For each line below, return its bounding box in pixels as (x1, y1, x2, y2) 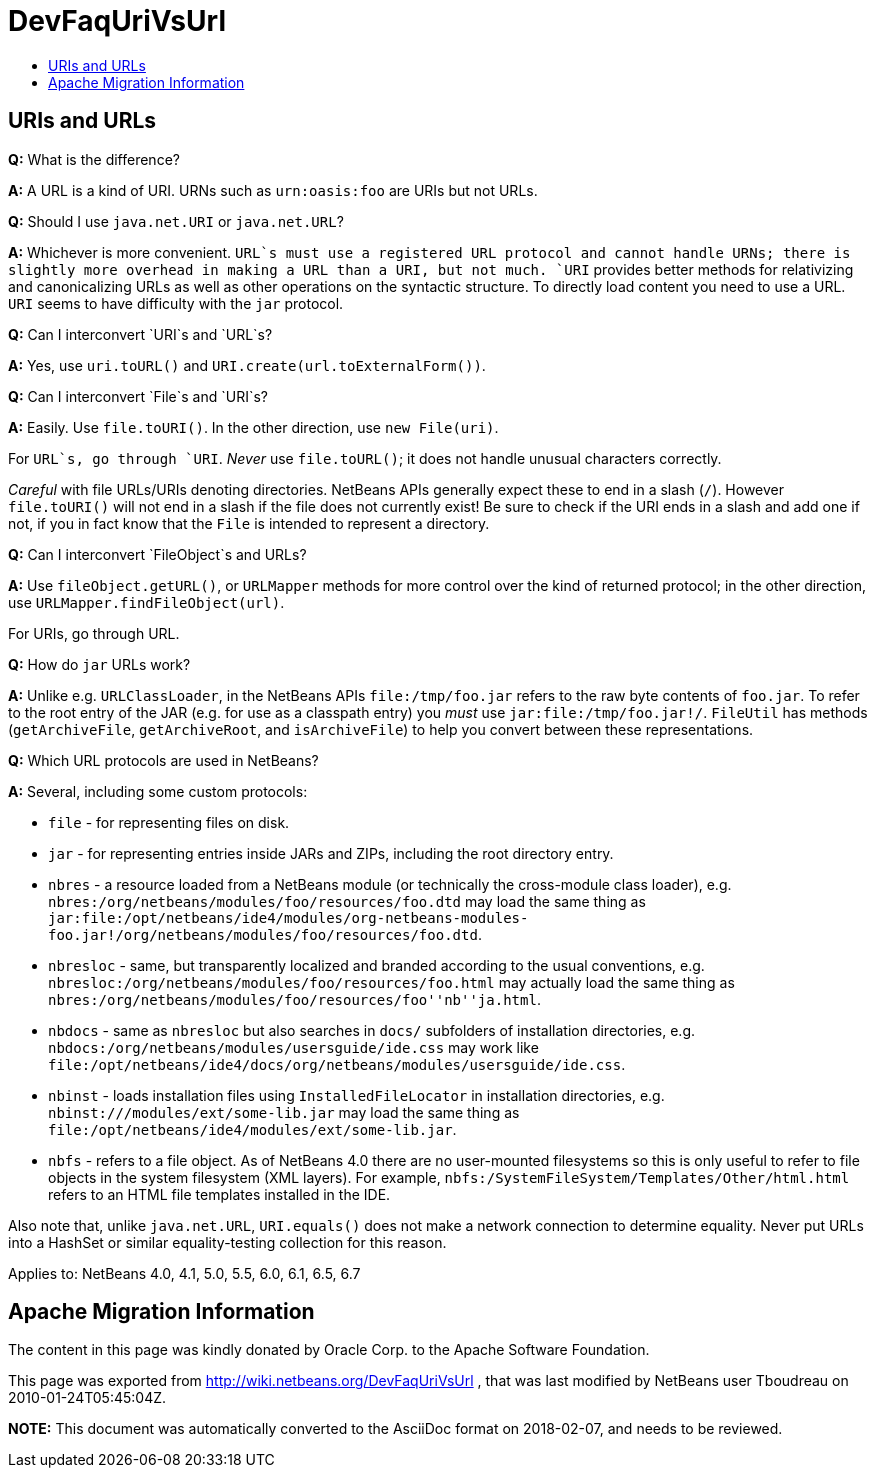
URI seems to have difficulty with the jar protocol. (8, 294, 344, 312)
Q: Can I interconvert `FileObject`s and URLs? (8, 545, 307, 563)
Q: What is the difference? (8, 150, 180, 168)
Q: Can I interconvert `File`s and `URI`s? (8, 387, 269, 405)
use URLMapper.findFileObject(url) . (8, 593, 285, 611)
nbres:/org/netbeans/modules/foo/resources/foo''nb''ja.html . (48, 990, 541, 1008)
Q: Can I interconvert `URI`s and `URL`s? (8, 325, 273, 343)
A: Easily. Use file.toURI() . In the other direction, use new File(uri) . (8, 418, 499, 436)
